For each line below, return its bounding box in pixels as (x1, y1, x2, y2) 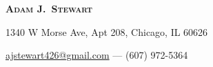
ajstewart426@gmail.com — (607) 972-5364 (6, 48, 188, 62)
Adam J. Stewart (6, 1, 92, 15)
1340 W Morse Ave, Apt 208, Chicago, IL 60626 (6, 24, 208, 39)
